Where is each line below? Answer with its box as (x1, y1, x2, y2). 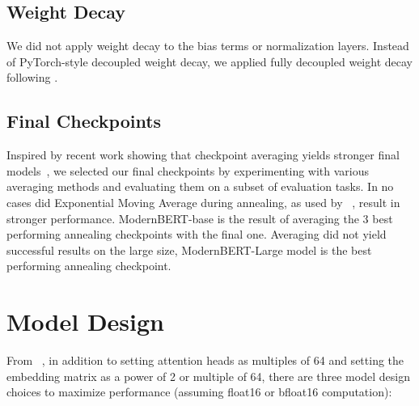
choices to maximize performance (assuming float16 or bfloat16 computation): (6, 383, 392, 400)
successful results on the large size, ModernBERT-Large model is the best (6, 241, 372, 258)
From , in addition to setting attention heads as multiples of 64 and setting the (6, 352, 404, 369)
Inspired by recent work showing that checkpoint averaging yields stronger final (6, 146, 400, 163)
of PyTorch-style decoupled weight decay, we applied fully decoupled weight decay (6, 53, 413, 70)
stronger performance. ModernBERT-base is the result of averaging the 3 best (6, 209, 393, 226)
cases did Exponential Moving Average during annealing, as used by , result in (6, 193, 400, 210)
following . (6, 69, 58, 86)
